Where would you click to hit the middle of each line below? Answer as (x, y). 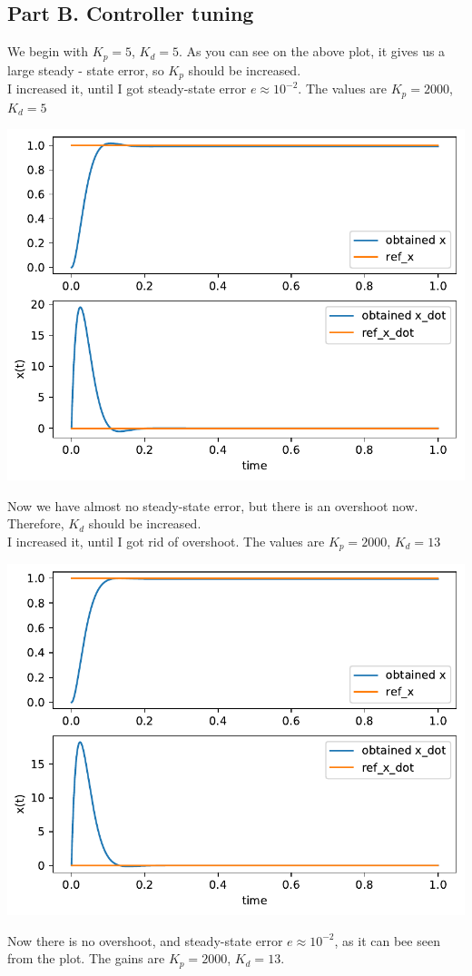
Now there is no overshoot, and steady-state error (145, 940)
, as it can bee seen (387, 940)
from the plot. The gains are (86, 958)
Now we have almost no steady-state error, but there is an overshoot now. (213, 505)
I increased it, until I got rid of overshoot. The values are (166, 541)
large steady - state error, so (86, 69)
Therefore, (36, 523)
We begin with (48, 51)
